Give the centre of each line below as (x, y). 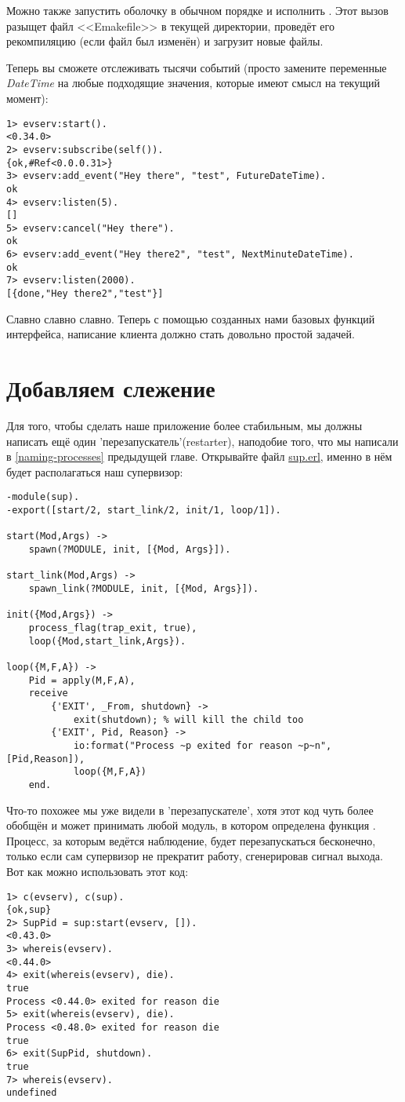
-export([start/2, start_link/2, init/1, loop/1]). (144, 511)
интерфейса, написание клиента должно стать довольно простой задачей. (181, 334)
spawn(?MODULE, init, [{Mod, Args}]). (130, 550)
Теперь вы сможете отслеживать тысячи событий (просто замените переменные (197, 67)
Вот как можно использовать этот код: (98, 871)
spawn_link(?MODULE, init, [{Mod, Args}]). (144, 589)
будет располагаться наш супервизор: (95, 471)
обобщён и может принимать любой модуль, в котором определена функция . (191, 825)
